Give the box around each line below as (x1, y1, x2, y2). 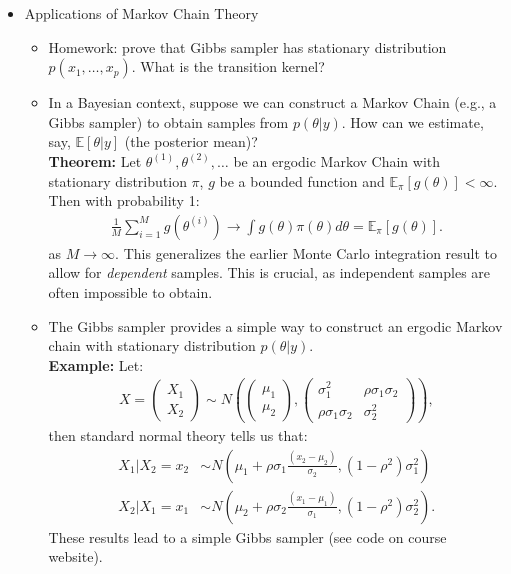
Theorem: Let (48, 150, 142, 171)
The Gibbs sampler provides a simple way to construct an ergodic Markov (48, 315, 503, 336)
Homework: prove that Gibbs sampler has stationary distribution (48, 36, 447, 57)
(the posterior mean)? (124, 131, 258, 152)
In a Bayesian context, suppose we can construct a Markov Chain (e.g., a (48, 92, 497, 113)
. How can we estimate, (341, 111, 484, 132)
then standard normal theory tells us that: (48, 425, 308, 446)
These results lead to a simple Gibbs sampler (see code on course (48, 526, 447, 547)
